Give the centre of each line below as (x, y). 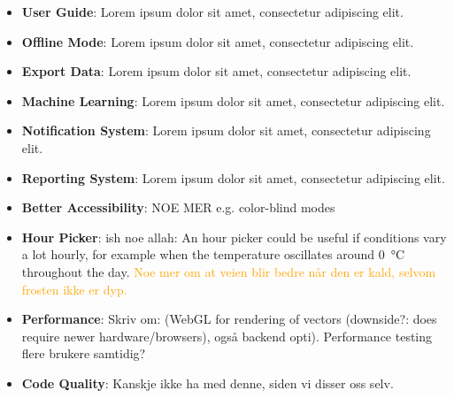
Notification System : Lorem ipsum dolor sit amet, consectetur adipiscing (226, 130)
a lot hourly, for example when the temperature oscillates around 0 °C (213, 254)
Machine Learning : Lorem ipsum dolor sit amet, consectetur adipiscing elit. (233, 100)
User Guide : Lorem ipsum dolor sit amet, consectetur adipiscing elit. (212, 11)
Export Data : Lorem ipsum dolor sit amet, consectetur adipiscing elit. (216, 71)
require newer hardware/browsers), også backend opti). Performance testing (227, 336)
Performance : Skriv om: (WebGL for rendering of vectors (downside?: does (229, 319)
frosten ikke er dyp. (74, 289)
